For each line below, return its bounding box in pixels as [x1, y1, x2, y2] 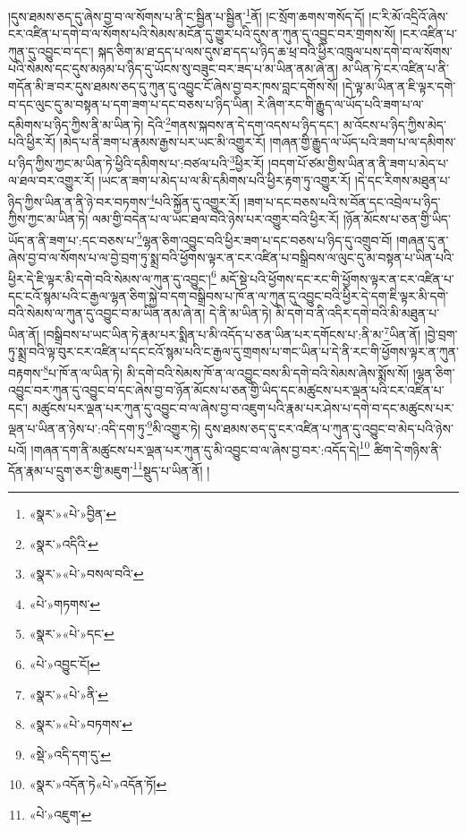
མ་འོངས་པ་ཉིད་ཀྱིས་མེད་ [343, 115, 446, 133]
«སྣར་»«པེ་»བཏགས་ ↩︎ [29, 715, 132, 734]
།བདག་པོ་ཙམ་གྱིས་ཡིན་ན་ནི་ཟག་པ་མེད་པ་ [267, 153, 449, 172]
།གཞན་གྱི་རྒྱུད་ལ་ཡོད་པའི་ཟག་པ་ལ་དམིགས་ [269, 133, 456, 151]
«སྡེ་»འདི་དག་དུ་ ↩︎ [29, 744, 111, 763]
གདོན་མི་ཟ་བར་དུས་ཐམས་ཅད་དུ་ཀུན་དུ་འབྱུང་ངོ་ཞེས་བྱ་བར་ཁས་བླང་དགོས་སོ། [8, 77, 339, 96]
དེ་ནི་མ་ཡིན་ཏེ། [209, 304, 272, 322]
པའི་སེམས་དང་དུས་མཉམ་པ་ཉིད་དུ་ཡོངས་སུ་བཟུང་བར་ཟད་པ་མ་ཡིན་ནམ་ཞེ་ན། [8, 59, 339, 78]
